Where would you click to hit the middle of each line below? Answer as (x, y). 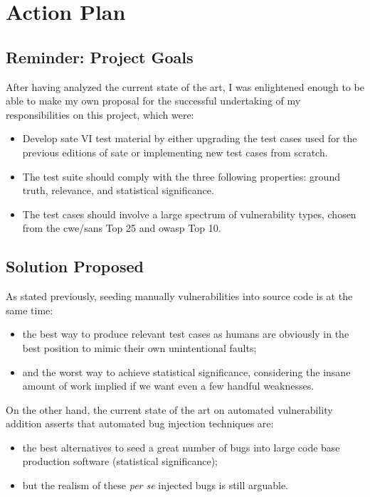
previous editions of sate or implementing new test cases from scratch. (175, 152)
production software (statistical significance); (120, 461)
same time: (30, 310)
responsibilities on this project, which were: (100, 114)
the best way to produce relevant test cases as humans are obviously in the (186, 334)
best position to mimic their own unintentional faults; (139, 347)
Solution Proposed (75, 266)
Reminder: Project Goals (100, 57)
